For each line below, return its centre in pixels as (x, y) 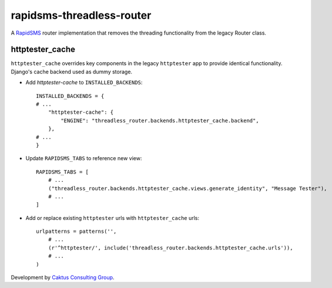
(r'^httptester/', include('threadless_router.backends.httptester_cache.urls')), (170, 248)
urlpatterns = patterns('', (76, 231)
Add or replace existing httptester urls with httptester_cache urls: (113, 218)
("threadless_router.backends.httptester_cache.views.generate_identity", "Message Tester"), (187, 188)
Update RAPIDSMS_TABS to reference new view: (84, 158)
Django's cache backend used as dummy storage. (71, 72)
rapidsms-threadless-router (81, 15)
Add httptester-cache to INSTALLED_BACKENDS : (84, 83)
